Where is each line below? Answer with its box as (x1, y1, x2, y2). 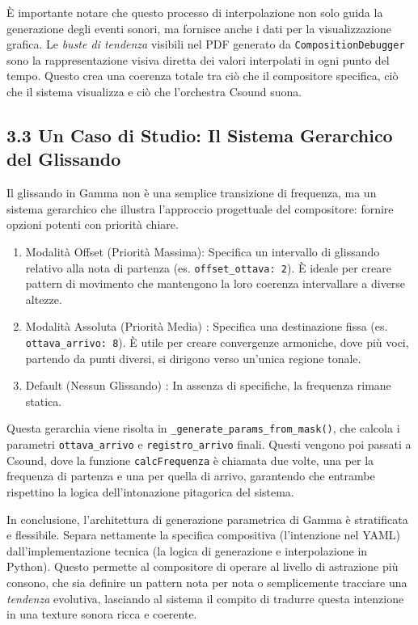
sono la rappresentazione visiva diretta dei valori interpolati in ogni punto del (6, 51, 390, 68)
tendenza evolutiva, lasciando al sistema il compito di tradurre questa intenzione (6, 589, 404, 606)
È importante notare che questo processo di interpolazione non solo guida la (6, 4, 383, 20)
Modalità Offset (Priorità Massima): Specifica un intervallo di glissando (25, 243, 380, 260)
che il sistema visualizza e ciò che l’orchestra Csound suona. (6, 83, 302, 100)
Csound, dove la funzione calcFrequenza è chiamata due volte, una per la (6, 451, 374, 468)
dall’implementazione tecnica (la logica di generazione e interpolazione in (6, 542, 368, 559)
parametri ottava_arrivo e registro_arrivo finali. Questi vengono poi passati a (6, 436, 412, 453)
